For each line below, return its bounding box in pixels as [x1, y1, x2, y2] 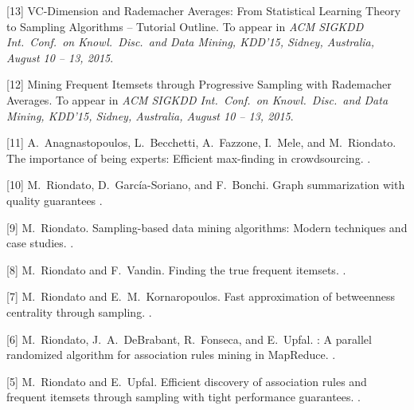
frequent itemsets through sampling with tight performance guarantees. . [6, 388, 361, 405]
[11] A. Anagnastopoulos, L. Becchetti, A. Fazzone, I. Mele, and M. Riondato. [6, 134, 396, 151]
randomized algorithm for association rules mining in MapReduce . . [6, 346, 336, 363]
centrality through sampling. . [6, 303, 152, 320]
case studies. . [6, 235, 74, 251]
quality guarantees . [6, 191, 103, 208]
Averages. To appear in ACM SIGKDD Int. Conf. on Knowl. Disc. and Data [6, 91, 389, 108]
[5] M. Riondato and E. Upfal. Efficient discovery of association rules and [6, 373, 367, 389]
